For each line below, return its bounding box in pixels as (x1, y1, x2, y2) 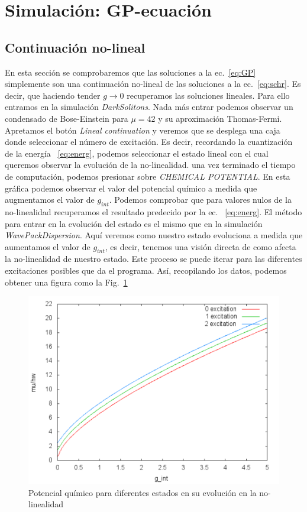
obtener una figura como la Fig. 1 (5, 276, 128, 288)
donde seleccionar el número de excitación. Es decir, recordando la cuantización (5, 135, 293, 148)
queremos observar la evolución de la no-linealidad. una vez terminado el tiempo (5, 158, 296, 171)
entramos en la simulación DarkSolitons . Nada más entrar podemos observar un (5, 101, 293, 113)
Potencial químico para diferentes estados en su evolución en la (28, 486, 257, 498)
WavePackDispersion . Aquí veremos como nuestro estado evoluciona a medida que (5, 229, 303, 241)
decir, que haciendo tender (5, 89, 101, 101)
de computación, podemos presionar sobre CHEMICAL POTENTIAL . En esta (5, 170, 290, 182)
